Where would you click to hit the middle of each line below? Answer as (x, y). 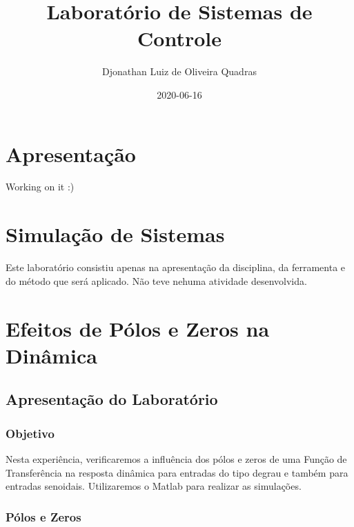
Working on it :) (40, 187)
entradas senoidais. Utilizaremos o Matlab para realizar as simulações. (154, 486)
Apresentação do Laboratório (112, 399)
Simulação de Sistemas (115, 234)
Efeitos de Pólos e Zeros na (138, 328)
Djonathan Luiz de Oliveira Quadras (179, 71)
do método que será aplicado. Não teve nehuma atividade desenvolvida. (156, 280)
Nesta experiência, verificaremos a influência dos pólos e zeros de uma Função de (176, 458)
